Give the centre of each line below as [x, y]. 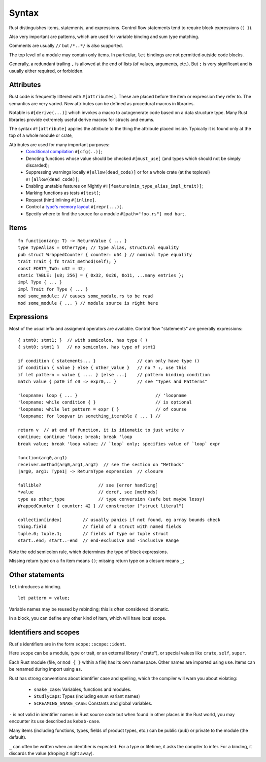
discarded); [37, 165]
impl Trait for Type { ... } [53, 289]
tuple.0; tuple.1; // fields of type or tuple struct [93, 534]
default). [18, 737]
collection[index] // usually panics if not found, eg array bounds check [119, 520]
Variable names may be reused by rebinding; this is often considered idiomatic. [89, 609]
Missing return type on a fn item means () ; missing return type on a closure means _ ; [97, 561]
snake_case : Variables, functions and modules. [83, 689]
